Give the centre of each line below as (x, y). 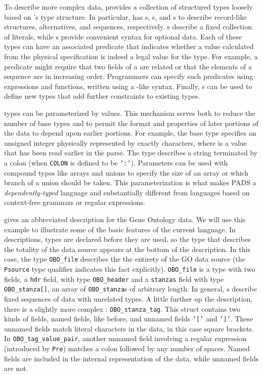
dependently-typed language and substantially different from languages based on (127, 192)
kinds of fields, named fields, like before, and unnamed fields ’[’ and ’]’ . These (129, 319)
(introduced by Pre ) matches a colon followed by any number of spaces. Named (127, 348)
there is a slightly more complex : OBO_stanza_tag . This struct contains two (122, 308)
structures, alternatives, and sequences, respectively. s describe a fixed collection (128, 27)
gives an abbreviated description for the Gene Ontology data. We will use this (125, 219)
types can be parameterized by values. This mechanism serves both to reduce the (130, 113)
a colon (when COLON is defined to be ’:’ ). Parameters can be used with (116, 162)
